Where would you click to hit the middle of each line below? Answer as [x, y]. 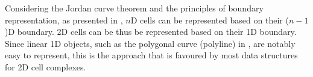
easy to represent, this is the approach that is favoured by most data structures [151, 55]
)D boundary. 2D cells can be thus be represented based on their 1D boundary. [151, 32]
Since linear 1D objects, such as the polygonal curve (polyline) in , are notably [150, 43]
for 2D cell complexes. [46, 66]
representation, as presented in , [64, 20]
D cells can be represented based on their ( [210, 20]
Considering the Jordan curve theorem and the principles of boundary [134, 8]
